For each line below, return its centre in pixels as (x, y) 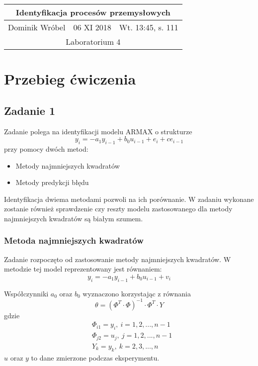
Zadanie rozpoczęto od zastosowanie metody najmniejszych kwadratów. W (118, 259)
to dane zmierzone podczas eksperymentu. (95, 357)
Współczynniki (26, 293)
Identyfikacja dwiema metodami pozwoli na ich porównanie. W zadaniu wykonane (129, 199)
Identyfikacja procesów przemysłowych (93, 12)
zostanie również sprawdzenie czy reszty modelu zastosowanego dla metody (118, 209)
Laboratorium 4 (93, 42)
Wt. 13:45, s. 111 (149, 27)
